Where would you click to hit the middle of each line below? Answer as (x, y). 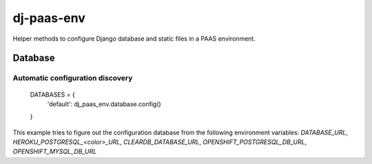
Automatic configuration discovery (73, 78)
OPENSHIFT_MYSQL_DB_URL (55, 152)
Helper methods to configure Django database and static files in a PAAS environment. (134, 39)
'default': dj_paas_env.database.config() (104, 104)
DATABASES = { (52, 94)
